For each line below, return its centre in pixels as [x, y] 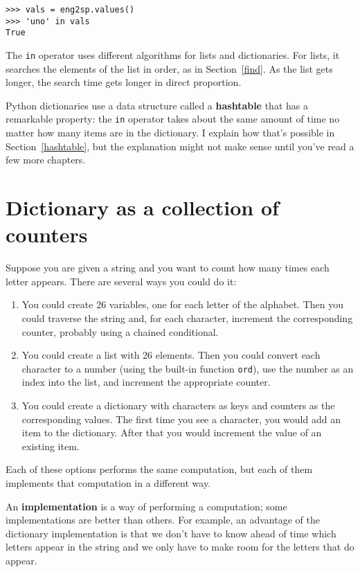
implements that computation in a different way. [108, 482]
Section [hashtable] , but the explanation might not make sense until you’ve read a [180, 146]
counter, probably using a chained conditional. [120, 331]
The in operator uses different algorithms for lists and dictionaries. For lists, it [173, 54]
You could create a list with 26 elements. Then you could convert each [171, 355]
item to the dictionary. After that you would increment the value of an [172, 432]
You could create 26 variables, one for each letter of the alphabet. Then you [182, 304]
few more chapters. [46, 160]
